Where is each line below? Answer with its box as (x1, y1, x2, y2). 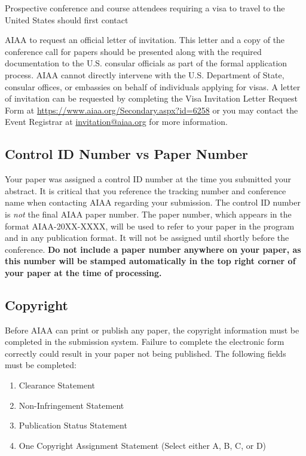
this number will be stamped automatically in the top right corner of (5, 255, 296, 267)
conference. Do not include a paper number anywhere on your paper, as (5, 243, 301, 255)
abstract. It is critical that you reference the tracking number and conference (5, 184, 286, 197)
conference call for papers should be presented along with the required (5, 45, 262, 57)
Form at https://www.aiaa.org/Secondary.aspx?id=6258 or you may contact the (5, 103, 298, 116)
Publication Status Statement (19, 419, 127, 431)
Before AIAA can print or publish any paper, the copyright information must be (5, 323, 299, 336)
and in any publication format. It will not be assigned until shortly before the (5, 231, 289, 244)
